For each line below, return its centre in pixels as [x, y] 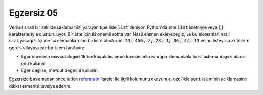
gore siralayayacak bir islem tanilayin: [47, 47]
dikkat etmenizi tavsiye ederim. [40, 86]
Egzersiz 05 [34, 13]
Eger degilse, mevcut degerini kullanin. [60, 70]
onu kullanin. [34, 63]
